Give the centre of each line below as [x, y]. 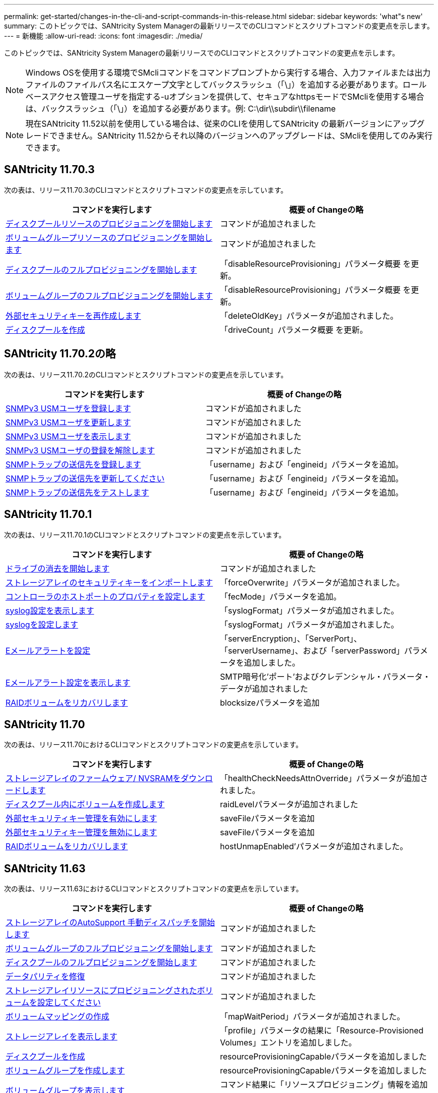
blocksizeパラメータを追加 [270, 702]
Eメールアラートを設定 [48, 650]
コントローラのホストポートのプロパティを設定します [105, 596]
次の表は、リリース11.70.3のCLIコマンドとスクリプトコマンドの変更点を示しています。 [146, 190]
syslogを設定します [42, 624]
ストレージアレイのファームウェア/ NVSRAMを [93, 778]
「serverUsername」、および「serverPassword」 [312, 650]
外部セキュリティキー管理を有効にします [81, 818]
